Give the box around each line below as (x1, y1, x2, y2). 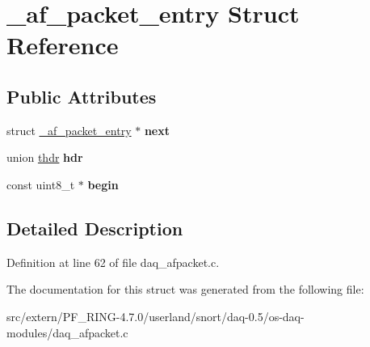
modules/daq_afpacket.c (6, 324, 128, 341)
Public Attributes (6, 83, 157, 108)
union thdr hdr (6, 149, 83, 166)
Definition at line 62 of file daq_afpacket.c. (6, 253, 220, 270)
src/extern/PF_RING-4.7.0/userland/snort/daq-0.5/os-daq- (6, 307, 305, 324)
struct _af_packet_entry (6, 121, 132, 138)
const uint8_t (6, 176, 75, 193)
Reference (6, 28, 119, 61)
